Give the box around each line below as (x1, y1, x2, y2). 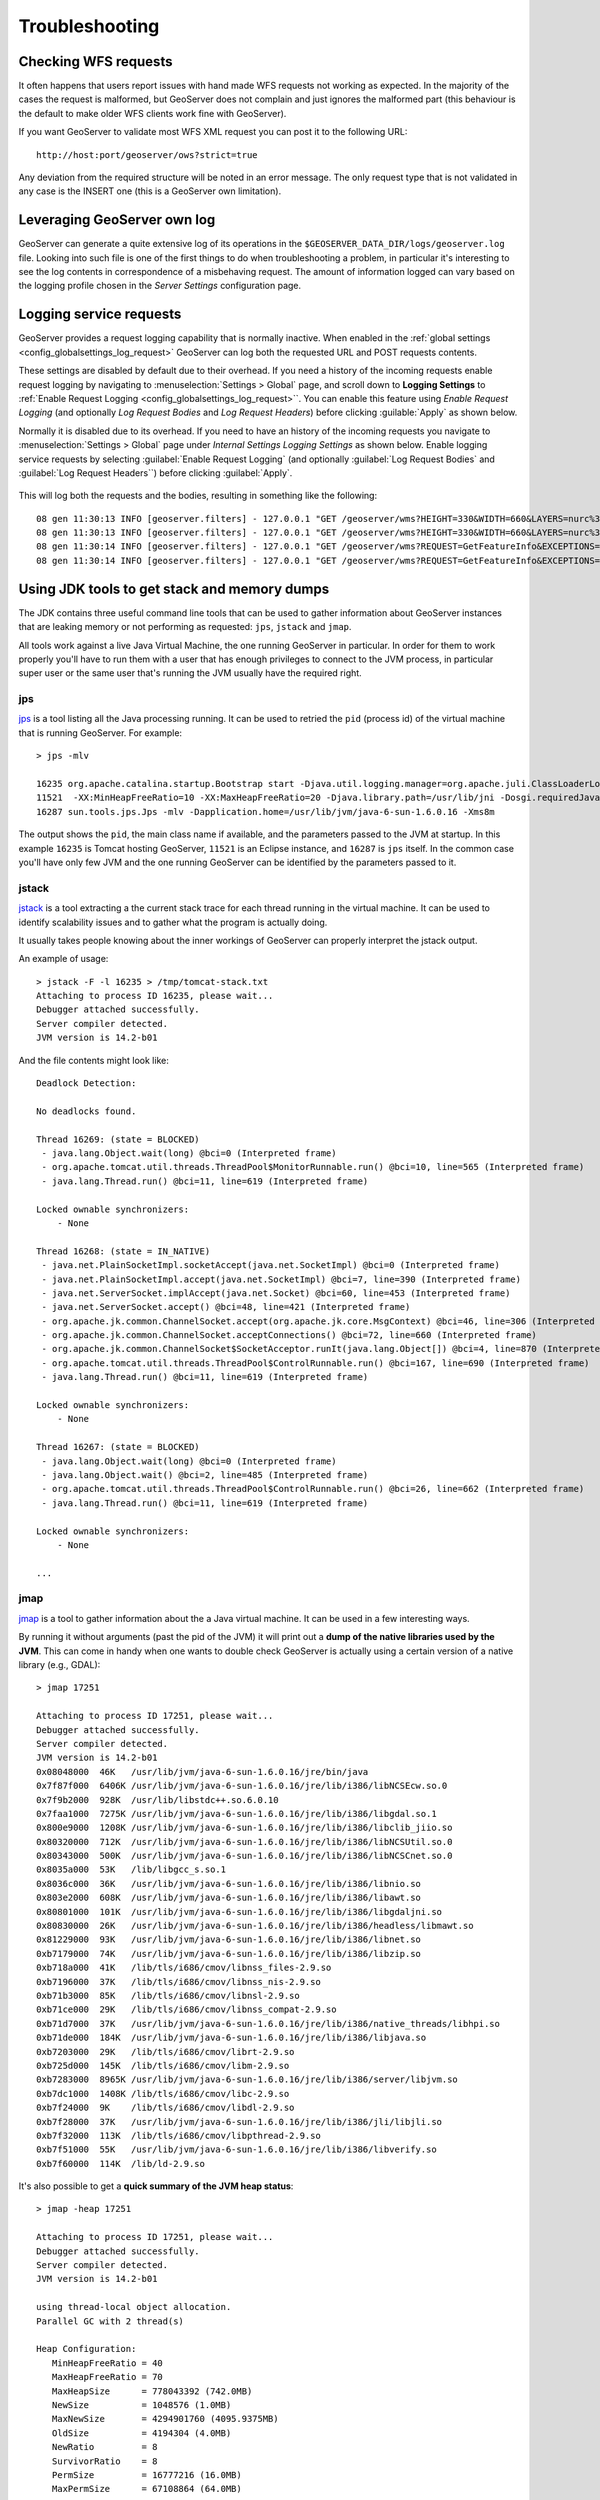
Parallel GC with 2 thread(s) (36, 2315, 185, 2327)
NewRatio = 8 (51, 2441, 158, 2453)
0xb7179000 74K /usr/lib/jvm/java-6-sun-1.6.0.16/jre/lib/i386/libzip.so (36, 1948, 422, 1959)
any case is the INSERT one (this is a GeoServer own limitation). (18, 185, 282, 197)
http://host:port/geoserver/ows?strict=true (36, 149, 259, 160)
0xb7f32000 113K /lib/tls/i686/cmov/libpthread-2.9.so (36, 2130, 322, 2141)
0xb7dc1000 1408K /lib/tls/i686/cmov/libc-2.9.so (36, 2088, 290, 2099)
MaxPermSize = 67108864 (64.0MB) (51, 2483, 242, 2495)
